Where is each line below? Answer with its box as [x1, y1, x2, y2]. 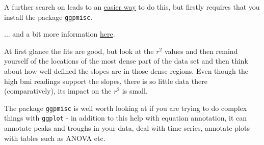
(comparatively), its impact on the [4, 85, 112, 96]
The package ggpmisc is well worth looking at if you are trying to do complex [4, 102, 247, 113]
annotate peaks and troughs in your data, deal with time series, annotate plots [4, 123, 250, 133]
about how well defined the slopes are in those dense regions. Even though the [4, 66, 248, 76]
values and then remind [164, 45, 238, 56]
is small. [122, 85, 148, 96]
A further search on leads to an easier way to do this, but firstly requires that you [4, 2, 260, 12]
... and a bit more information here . [4, 28, 115, 39]
